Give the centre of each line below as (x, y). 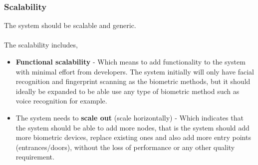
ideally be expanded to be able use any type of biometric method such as (128, 91)
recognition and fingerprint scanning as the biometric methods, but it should (133, 81)
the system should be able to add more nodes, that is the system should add (132, 127)
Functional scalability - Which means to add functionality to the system (130, 61)
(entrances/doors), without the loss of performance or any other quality (125, 147)
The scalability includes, (41, 45)
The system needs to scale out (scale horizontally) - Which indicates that (129, 117)
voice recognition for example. (61, 101)
